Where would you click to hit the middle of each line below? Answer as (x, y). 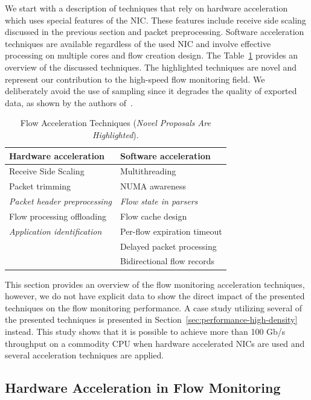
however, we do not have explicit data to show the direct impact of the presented (155, 296)
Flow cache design (153, 216)
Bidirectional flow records (167, 261)
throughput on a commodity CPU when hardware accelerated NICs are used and (155, 343)
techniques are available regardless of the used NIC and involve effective (138, 43)
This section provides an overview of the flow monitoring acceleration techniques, (155, 284)
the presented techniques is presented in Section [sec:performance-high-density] (151, 319)
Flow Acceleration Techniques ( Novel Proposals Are (115, 123)
